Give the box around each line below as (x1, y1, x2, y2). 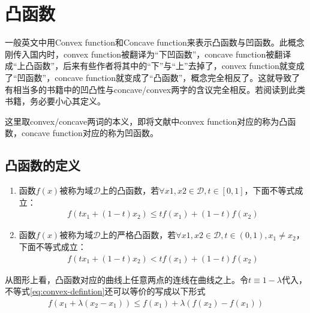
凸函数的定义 (5, 156, 80, 174)
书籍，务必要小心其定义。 (5, 95, 106, 107)
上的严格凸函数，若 (100, 228, 176, 241)
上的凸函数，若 (100, 184, 159, 197)
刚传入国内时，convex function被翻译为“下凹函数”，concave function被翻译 (5, 47, 291, 60)
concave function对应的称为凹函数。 (21, 127, 158, 139)
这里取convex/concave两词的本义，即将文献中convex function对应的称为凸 (5, 115, 288, 127)
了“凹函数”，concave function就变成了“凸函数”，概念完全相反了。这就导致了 (5, 71, 300, 83)
